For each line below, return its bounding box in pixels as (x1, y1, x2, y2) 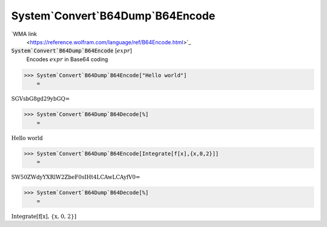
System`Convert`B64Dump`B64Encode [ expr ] (11, 47, 133, 54)
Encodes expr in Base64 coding (26, 55, 108, 63)
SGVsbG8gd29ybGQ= (11, 96, 70, 102)
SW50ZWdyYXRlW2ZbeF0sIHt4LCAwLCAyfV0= (11, 174, 140, 181)
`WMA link (11, 30, 38, 38)
